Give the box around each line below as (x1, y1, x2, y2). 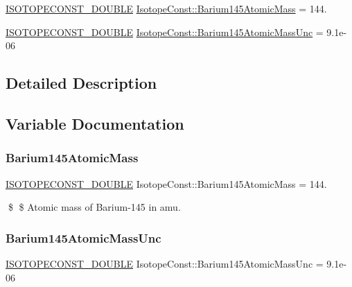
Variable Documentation (6, 112, 184, 134)
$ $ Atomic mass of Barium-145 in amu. (8, 200, 181, 214)
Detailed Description (6, 72, 157, 94)
